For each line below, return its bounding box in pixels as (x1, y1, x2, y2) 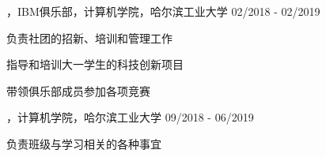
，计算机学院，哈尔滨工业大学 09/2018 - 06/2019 (6, 109, 254, 125)
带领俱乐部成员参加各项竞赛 (6, 82, 150, 99)
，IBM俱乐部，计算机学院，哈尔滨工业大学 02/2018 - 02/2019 (6, 3, 320, 19)
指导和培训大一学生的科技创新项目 (6, 56, 184, 73)
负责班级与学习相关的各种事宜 (6, 135, 161, 151)
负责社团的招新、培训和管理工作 (6, 29, 172, 46)
